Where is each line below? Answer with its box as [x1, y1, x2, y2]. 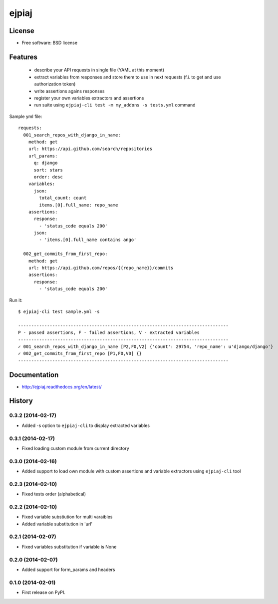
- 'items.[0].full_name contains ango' [39, 237, 137, 242]
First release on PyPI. [21, 589, 66, 595]
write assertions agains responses [34, 88, 105, 94]
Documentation [9, 370, 59, 379]
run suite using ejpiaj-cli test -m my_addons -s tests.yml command [34, 102, 196, 108]
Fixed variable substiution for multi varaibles [21, 514, 113, 520]
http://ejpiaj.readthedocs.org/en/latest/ [21, 383, 102, 389]
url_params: [28, 153, 58, 158]
